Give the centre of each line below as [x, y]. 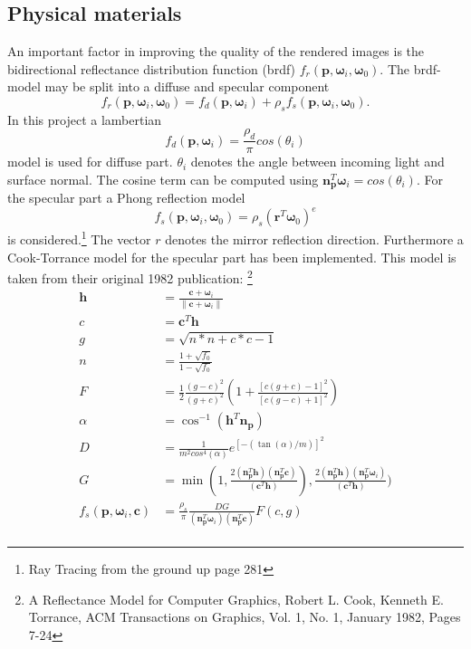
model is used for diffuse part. [90, 162]
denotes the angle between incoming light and [317, 162]
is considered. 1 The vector [79, 238]
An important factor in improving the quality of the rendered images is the [216, 51]
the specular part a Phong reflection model [126, 198]
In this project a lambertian [85, 119]
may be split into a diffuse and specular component [187, 86]
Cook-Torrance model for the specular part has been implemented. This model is [232, 257]
